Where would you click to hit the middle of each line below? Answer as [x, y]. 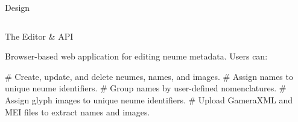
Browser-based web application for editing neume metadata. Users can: [136, 56]
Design [17, 7]
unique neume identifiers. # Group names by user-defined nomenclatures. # [146, 88]
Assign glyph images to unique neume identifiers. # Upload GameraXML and [149, 99]
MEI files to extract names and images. [78, 111]
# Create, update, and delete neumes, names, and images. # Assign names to [149, 76]
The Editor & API [39, 36]
